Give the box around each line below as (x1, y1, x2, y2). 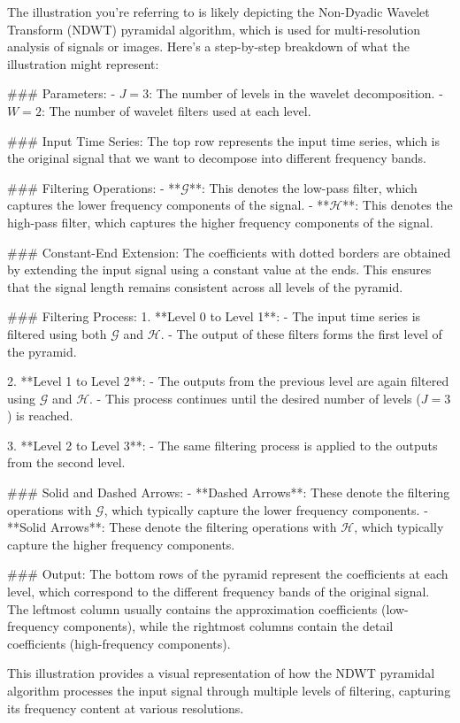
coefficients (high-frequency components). (7, 634, 231, 652)
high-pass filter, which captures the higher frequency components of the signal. (7, 212, 433, 231)
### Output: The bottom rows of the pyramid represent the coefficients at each (7, 565, 448, 583)
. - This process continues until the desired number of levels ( (89, 388, 421, 407)
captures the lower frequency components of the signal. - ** (7, 196, 330, 214)
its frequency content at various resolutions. (7, 698, 244, 717)
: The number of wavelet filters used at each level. (41, 101, 311, 119)
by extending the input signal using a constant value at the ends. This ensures (7, 260, 432, 279)
